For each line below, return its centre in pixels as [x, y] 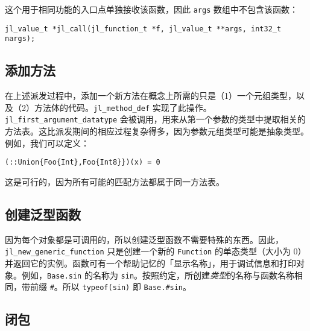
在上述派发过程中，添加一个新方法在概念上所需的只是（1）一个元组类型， [150, 96]
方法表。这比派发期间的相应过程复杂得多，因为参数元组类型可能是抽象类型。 [157, 131]
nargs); [20, 39]
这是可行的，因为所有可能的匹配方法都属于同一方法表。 [115, 181]
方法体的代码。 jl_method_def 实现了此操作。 [123, 107]
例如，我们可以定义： [47, 143]
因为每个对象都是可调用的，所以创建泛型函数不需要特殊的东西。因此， [144, 239]
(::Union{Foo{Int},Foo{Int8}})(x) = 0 [83, 162]
